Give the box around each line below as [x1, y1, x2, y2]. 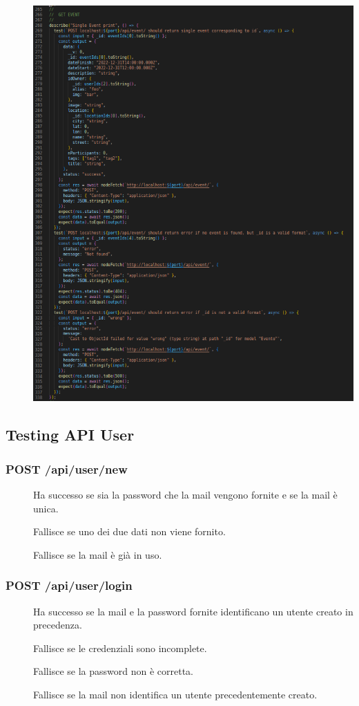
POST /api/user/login [6, 577, 133, 594]
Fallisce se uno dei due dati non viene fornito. [33, 524, 226, 539]
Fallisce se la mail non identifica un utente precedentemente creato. [33, 687, 318, 702]
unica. [33, 501, 59, 515]
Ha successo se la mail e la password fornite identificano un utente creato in [33, 604, 353, 618]
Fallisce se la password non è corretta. [33, 664, 193, 678]
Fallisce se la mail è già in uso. [33, 547, 162, 561]
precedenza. [33, 617, 82, 632]
